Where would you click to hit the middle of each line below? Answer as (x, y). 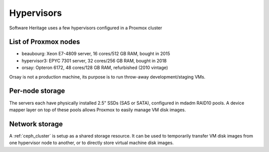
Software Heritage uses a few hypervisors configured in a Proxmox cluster (86, 28)
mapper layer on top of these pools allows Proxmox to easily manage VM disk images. (98, 110)
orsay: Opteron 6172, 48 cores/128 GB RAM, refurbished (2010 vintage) (95, 68)
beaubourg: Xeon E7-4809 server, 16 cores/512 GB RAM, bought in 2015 (96, 54)
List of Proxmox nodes (45, 42)
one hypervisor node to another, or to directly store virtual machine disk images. (91, 143)
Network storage (36, 124)
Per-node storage (37, 91)
